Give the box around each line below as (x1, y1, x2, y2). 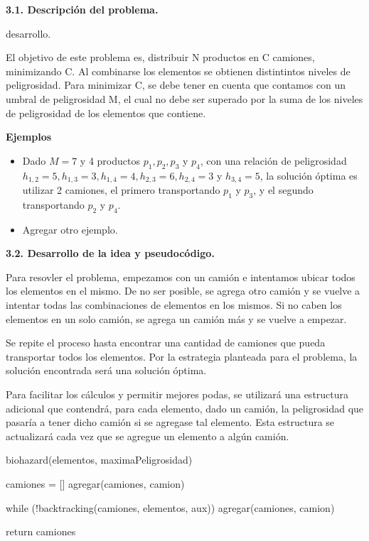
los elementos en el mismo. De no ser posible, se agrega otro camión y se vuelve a (6, 283, 360, 298)
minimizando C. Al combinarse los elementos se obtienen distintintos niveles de (6, 63, 351, 78)
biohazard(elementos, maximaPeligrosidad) (6, 452, 193, 467)
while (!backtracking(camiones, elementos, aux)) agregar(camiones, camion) (6, 500, 335, 515)
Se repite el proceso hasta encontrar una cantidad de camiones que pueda (6, 335, 326, 350)
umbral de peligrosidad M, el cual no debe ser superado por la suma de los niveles (6, 91, 363, 106)
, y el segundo (253, 182, 314, 197)
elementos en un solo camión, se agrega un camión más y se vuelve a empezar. (6, 311, 347, 326)
